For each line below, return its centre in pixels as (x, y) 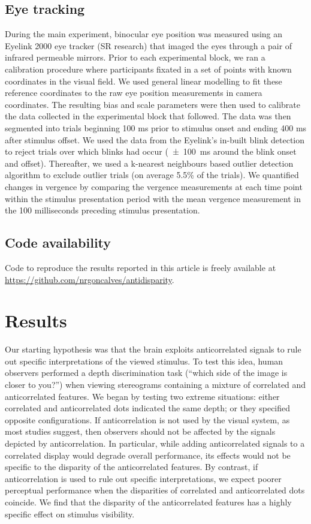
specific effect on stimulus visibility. (70, 514)
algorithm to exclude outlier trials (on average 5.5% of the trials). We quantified (152, 175)
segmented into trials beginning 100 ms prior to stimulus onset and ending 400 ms (156, 127)
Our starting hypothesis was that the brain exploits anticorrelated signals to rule (153, 349)
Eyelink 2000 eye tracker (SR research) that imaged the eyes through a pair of (149, 45)
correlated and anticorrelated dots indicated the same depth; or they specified (148, 408)
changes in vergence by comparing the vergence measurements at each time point (154, 186)
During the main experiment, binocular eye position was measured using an (144, 34)
